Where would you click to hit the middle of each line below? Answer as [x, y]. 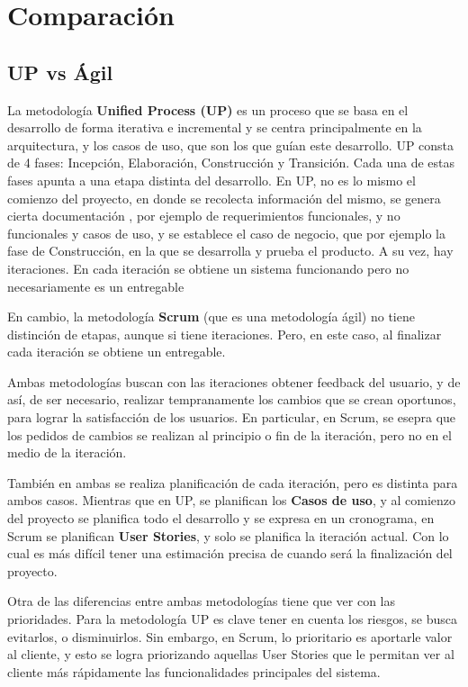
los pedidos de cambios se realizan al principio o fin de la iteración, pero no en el [229, 434]
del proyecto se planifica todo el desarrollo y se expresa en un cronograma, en [221, 518]
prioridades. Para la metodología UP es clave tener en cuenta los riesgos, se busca [233, 619]
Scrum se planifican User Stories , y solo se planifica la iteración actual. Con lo [228, 535]
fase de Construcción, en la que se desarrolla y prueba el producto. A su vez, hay [230, 251]
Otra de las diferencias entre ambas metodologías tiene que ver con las [201, 601]
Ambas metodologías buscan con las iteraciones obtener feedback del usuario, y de [234, 381]
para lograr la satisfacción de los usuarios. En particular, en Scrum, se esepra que [232, 417]
